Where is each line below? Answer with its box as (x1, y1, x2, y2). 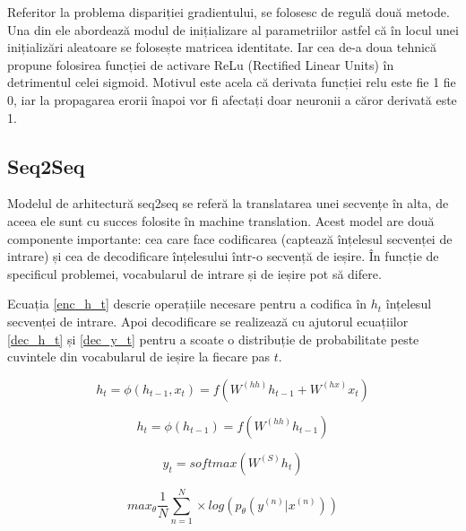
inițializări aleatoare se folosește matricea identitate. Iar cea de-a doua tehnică (7, 38, 437, 57)
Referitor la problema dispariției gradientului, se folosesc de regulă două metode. (7, 3, 450, 21)
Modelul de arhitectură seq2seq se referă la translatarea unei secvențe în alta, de (7, 194, 449, 213)
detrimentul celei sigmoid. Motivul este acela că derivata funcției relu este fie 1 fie (7, 73, 456, 91)
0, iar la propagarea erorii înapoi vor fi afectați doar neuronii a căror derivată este (7, 90, 457, 109)
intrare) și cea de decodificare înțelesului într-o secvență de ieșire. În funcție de (7, 247, 439, 265)
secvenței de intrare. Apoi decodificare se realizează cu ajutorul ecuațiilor (7, 311, 409, 330)
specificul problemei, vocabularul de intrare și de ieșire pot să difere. (7, 264, 382, 283)
